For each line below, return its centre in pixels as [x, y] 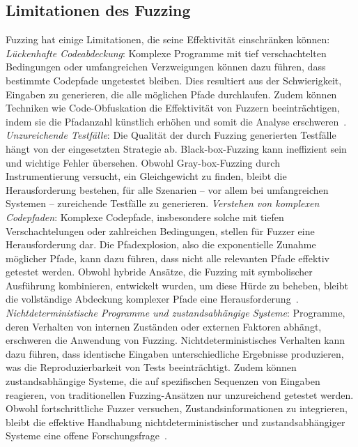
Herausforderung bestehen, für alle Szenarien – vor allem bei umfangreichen [167, 189]
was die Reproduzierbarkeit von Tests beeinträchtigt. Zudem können [151, 367]
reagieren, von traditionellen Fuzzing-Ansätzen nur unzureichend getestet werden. [180, 394]
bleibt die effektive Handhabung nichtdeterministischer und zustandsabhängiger [176, 422]
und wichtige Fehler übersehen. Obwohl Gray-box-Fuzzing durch [143, 162]
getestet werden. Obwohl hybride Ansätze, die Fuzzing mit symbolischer [159, 272]
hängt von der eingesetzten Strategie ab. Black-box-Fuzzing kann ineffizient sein [176, 148]
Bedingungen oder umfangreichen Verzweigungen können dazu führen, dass [166, 67]
